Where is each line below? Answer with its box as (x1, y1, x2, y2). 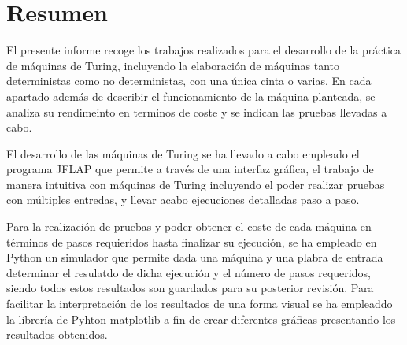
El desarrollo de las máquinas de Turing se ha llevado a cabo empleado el (6, 145, 360, 161)
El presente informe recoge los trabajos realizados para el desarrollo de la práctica (6, 42, 401, 58)
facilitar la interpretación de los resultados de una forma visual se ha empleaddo (6, 295, 393, 312)
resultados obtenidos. (6, 326, 108, 343)
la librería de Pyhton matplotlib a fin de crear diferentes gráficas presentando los (6, 310, 396, 327)
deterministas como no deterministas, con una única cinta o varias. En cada (6, 72, 372, 89)
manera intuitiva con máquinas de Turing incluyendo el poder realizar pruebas (6, 176, 385, 192)
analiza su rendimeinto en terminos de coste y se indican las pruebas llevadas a (6, 103, 387, 120)
